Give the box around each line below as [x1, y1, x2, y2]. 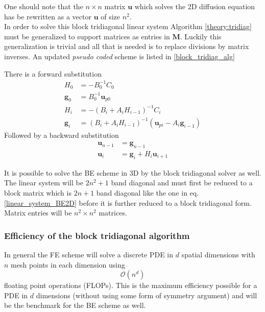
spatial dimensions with [181, 249, 255, 259]
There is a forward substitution [4, 68, 102, 79]
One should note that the [4, 1, 83, 11]
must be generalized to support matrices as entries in [4, 31, 170, 41]
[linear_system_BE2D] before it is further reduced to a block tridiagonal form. [4, 197, 252, 208]
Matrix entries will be [4, 207, 72, 218]
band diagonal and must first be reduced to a [111, 177, 253, 188]
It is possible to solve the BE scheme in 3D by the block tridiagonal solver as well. [4, 167, 261, 178]
